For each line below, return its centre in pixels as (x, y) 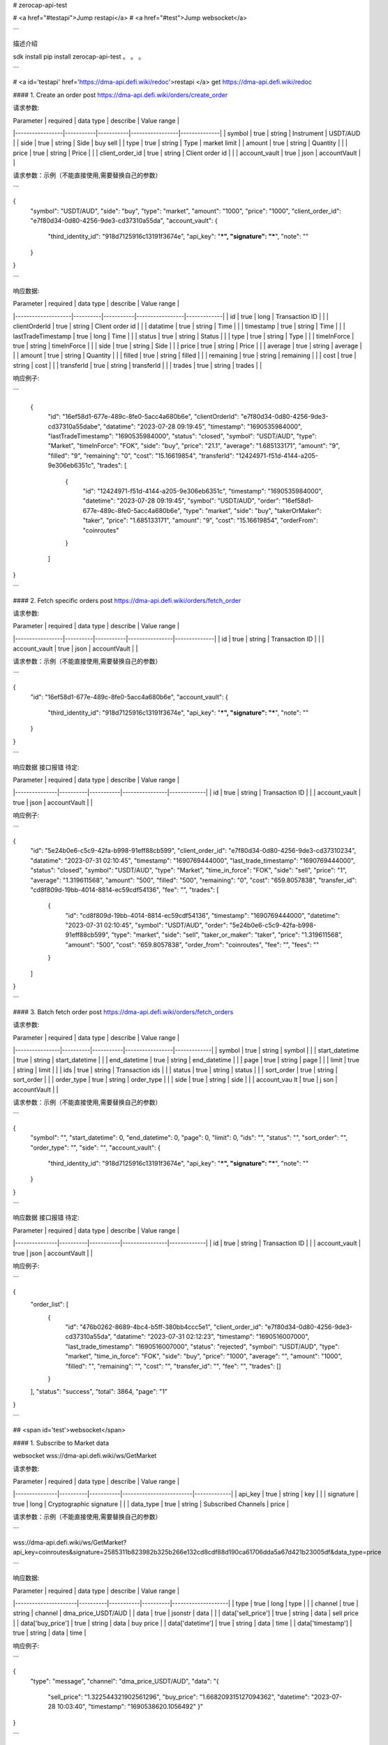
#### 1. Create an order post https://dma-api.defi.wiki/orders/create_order (120, 95)
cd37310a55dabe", (75, 426)
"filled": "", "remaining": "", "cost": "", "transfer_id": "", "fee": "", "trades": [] (173, 1366)
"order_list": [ (50, 1305)
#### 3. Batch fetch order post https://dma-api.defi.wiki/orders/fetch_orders (123, 1011)
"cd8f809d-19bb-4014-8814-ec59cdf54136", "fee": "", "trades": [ (125, 889)
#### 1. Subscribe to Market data (61, 1443)
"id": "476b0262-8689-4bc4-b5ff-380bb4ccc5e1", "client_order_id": (164, 1327)
